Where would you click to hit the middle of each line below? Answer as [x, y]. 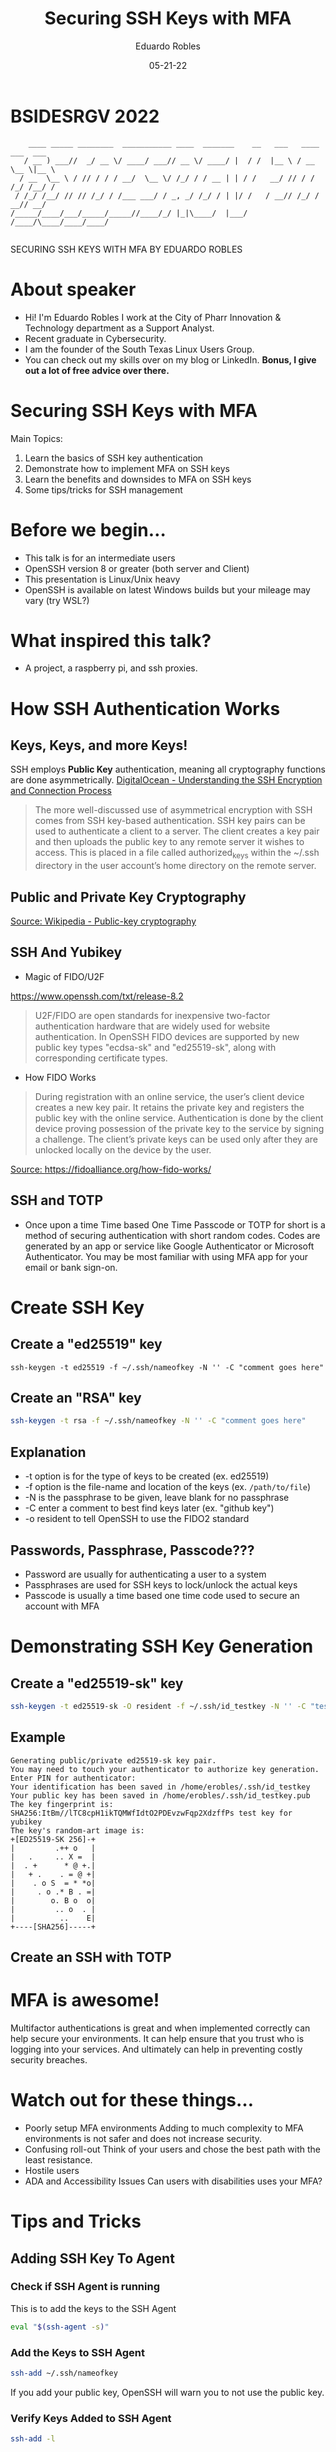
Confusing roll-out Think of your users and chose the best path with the [173, 2149]
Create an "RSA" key [76, 1398]
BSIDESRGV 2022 [85, 116]
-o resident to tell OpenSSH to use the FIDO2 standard [137, 1519]
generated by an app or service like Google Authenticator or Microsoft [169, 1246]
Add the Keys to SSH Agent [77, 2352]
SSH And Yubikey [66, 952]
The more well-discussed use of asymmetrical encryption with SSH [173, 810]
